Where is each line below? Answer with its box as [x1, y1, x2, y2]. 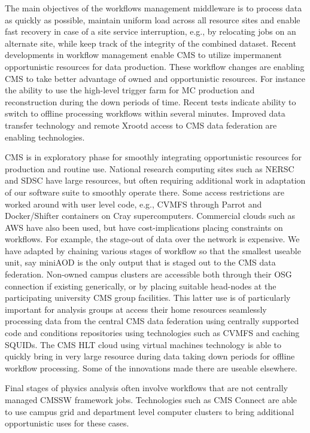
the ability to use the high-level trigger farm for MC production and [5, 84, 255, 96]
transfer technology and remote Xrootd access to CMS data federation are [5, 118, 277, 131]
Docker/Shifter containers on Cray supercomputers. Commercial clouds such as [5, 209, 296, 222]
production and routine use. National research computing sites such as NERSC [5, 162, 294, 175]
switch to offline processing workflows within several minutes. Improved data [5, 107, 285, 120]
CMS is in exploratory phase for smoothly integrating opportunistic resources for [5, 151, 302, 163]
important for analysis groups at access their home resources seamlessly [5, 303, 267, 315]
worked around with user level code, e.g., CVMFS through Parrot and [5, 197, 262, 210]
